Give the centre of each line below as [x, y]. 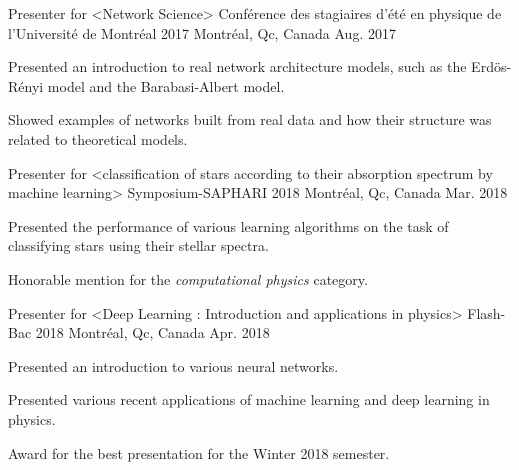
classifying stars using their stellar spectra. [138, 245]
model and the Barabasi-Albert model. [166, 85]
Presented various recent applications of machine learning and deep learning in [249, 399]
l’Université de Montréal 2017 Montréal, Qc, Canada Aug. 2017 [202, 32]
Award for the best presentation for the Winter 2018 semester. [199, 452]
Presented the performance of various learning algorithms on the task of [228, 225]
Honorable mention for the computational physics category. [188, 278]
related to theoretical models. [98, 138]
